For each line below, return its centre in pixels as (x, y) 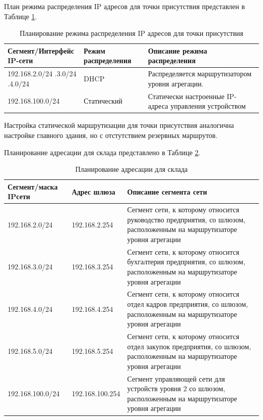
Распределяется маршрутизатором (200, 74)
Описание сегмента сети (167, 191)
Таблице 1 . (20, 16)
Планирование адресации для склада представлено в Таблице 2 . (102, 152)
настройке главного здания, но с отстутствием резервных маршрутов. (111, 135)
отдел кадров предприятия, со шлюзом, (188, 304)
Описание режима (178, 50)
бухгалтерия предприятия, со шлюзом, (186, 262)
